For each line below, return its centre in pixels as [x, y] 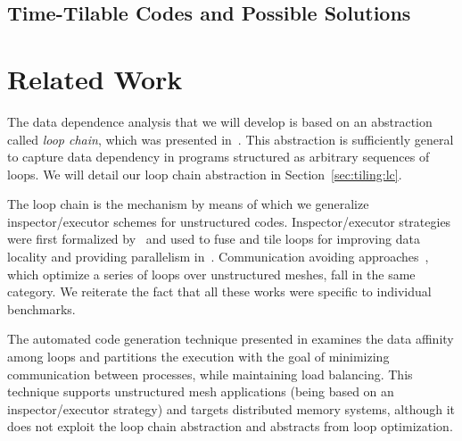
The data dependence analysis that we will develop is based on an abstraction [220, 121]
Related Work [95, 78]
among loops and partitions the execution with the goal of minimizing [198, 357]
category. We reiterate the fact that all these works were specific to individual [219, 291]
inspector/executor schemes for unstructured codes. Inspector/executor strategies [229, 221]
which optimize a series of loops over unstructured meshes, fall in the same [211, 274]
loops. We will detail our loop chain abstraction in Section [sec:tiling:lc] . [205, 174]
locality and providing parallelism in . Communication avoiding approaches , [218, 257]
